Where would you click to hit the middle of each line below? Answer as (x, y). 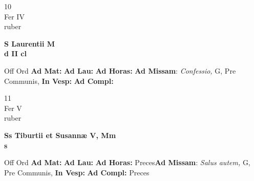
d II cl (15, 53)
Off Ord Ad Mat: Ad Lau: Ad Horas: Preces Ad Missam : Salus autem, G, (127, 162)
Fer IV (14, 16)
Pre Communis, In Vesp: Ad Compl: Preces (77, 172)
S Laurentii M (30, 43)
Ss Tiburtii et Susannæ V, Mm (60, 135)
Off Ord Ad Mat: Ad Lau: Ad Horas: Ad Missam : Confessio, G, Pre (120, 70)
